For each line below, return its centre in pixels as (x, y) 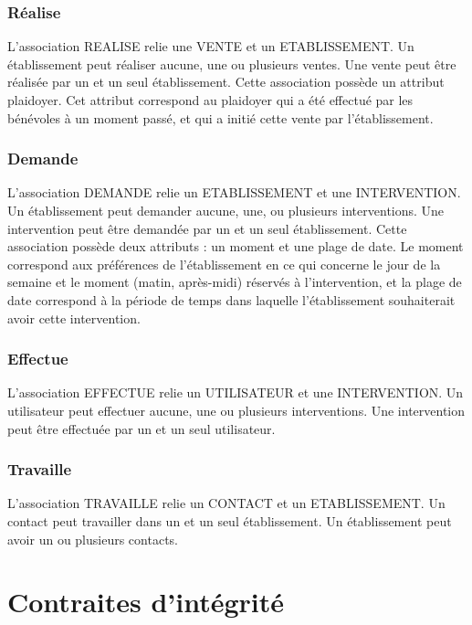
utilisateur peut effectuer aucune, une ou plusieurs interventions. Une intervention (236, 410)
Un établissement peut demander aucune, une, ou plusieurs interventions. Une (226, 210)
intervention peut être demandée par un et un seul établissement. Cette (207, 228)
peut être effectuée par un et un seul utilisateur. (142, 428)
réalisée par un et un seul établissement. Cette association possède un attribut (226, 82)
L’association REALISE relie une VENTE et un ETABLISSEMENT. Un (211, 46)
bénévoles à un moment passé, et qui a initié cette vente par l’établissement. (220, 117)
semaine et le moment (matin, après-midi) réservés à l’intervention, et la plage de (235, 282)
